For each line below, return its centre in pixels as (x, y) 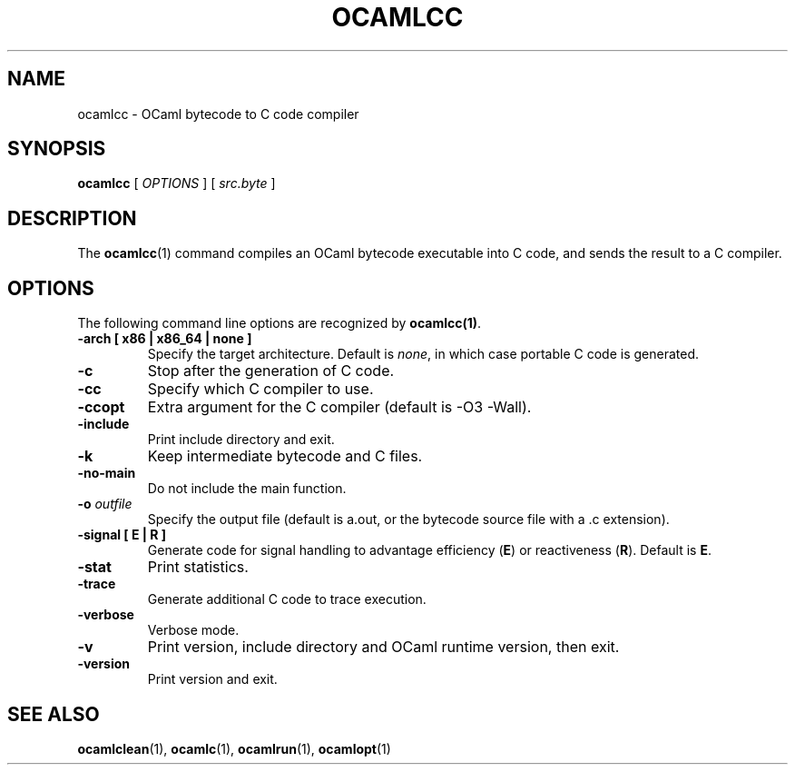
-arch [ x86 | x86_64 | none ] (165, 339)
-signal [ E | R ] (122, 535)
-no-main (107, 473)
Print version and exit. (212, 679)
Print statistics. (198, 567)
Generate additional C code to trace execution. (287, 599)
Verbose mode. (193, 630)
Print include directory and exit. (241, 440)
